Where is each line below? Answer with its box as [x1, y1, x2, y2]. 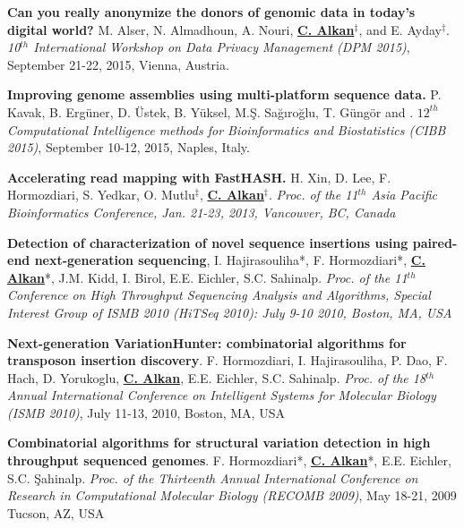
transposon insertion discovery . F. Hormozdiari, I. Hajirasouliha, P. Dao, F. [7, 351, 448, 370]
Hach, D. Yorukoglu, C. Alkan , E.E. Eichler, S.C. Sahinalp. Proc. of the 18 [7, 368, 426, 387]
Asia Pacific [371, 185, 438, 204]
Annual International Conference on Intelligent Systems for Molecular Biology [7, 386, 436, 405]
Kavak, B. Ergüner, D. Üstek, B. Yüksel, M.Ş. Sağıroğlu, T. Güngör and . [7, 102, 414, 121]
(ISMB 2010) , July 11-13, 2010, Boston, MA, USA [7, 403, 285, 422]
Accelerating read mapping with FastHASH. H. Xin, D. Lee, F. [7, 167, 391, 186]
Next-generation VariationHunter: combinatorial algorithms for [7, 333, 407, 352]
